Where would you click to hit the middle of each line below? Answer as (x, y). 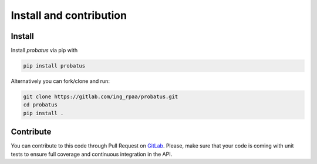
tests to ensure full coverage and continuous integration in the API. (92, 154)
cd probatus (41, 105)
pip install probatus (54, 66)
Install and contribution (69, 15)
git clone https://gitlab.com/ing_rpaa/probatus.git (101, 97)
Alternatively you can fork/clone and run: (60, 81)
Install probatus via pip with (44, 51)
